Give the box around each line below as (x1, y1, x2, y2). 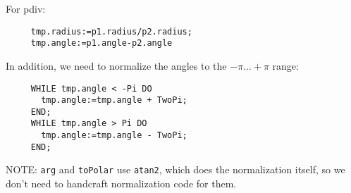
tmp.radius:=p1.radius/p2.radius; (30, 26, 192, 37)
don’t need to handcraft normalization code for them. (6, 176, 237, 191)
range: (272, 58, 299, 73)
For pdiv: (6, 1, 46, 15)
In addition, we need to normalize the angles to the (6, 58, 227, 73)
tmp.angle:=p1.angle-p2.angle (30, 38, 173, 49)
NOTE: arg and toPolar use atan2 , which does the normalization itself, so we (6, 162, 345, 177)
